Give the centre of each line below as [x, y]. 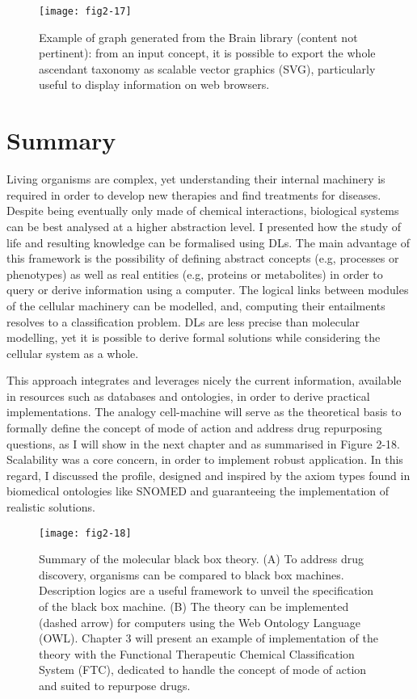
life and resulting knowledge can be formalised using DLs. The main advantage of [208, 242]
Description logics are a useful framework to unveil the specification [206, 590]
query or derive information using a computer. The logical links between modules [208, 290]
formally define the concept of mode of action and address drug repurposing [194, 428]
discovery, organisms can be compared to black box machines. [192, 574]
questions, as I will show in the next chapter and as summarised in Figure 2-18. [203, 443]
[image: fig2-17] [85, 11]
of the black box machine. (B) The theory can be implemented [194, 606]
